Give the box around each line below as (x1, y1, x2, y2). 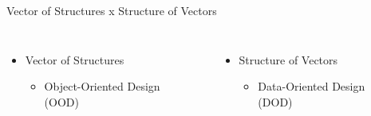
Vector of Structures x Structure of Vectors (6, 2, 217, 18)
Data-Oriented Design (258, 78, 365, 95)
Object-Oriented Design (44, 78, 160, 95)
